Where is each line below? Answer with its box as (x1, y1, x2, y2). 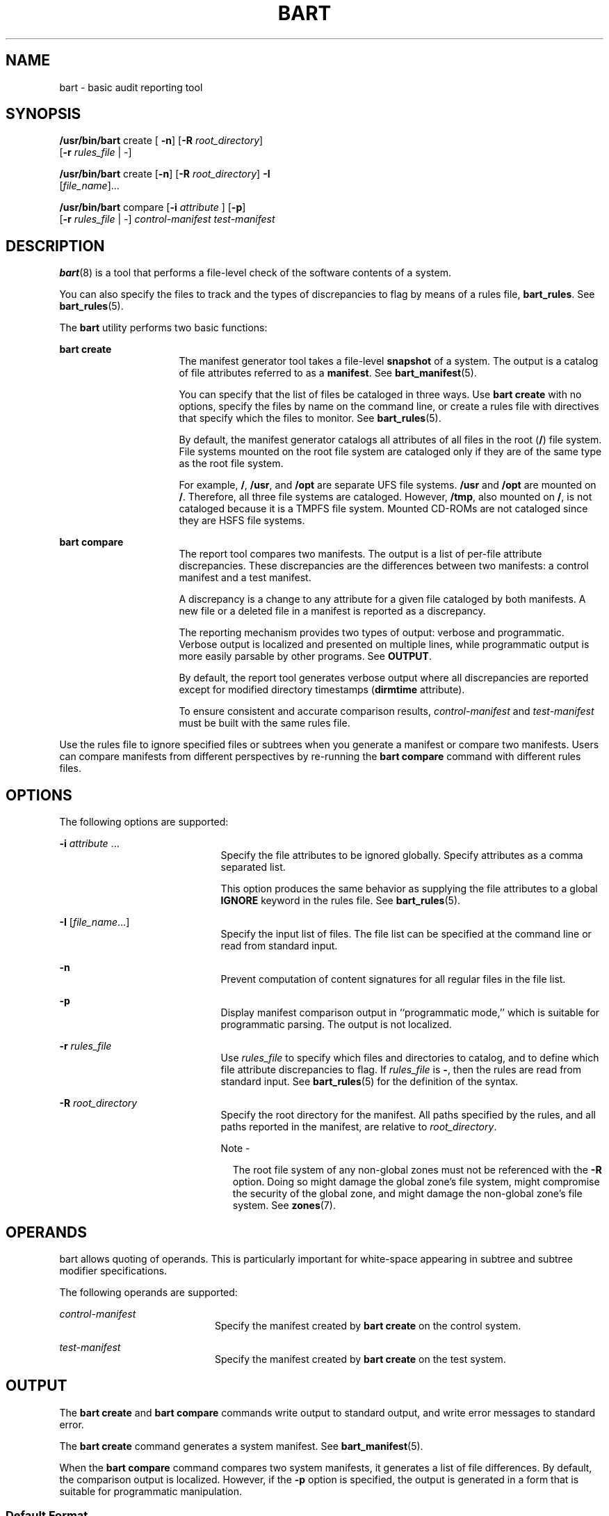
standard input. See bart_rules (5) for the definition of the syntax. (220, 1075, 519, 1088)
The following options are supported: (59, 816, 229, 828)
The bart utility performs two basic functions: (59, 322, 268, 334)
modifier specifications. (59, 1264, 168, 1277)
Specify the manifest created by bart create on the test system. (215, 1352, 506, 1365)
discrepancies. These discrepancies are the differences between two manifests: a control (179, 560, 589, 572)
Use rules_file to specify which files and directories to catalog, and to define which (220, 1052, 599, 1064)
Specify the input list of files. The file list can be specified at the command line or (220, 928, 592, 940)
